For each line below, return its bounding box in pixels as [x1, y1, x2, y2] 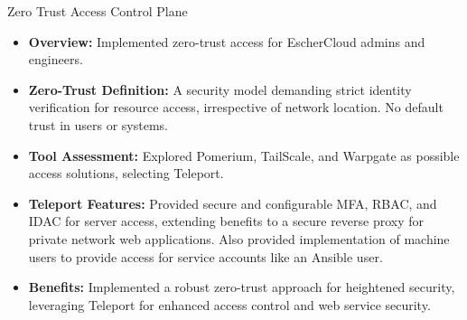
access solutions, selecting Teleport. [28, 164, 224, 183]
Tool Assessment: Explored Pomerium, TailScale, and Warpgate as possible [28, 146, 460, 165]
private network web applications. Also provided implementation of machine [28, 229, 450, 248]
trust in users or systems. [28, 115, 168, 134]
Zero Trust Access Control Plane [7, 2, 188, 20]
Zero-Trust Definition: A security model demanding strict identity [28, 80, 412, 99]
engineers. [28, 50, 83, 69]
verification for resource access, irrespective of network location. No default [28, 98, 444, 117]
